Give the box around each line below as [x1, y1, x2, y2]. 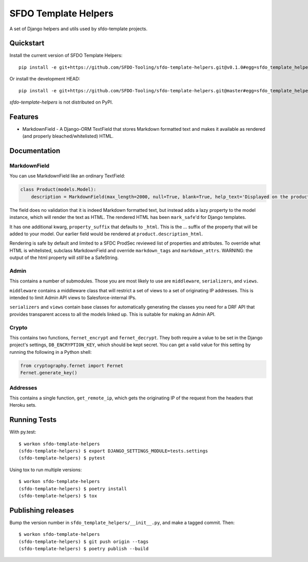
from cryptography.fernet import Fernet [20, 363, 123, 369]
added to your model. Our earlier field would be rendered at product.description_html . [9, 231, 203, 237]
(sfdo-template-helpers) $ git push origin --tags [18, 538, 149, 545]
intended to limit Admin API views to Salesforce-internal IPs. [9, 295, 137, 301]
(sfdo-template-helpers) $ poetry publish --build [18, 546, 149, 552]
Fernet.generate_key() [20, 370, 78, 376]
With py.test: [9, 429, 36, 435]
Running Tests [9, 415, 56, 424]
